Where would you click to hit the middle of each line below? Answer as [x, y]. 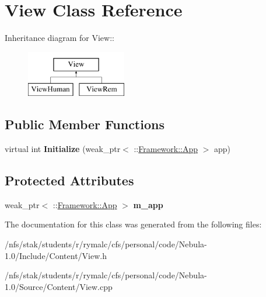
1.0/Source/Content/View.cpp [59, 286]
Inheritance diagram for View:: [60, 38]
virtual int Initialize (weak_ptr [63, 149]
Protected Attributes [69, 180]
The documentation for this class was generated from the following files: [133, 224]
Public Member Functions [85, 124]
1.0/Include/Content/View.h [56, 255]
